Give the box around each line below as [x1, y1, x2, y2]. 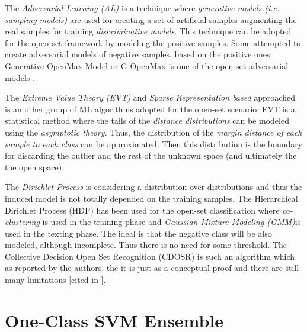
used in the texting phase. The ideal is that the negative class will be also [5, 227, 272, 239]
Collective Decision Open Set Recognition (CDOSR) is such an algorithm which [5, 250, 295, 262]
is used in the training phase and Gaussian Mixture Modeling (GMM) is [42, 215, 301, 228]
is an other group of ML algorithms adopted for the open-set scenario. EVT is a [5, 102, 295, 115]
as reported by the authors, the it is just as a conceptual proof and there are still [5, 262, 299, 274]
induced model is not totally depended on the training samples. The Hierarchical [5, 192, 298, 204]
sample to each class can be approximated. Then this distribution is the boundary [5, 137, 303, 150]
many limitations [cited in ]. [5, 273, 106, 286]
